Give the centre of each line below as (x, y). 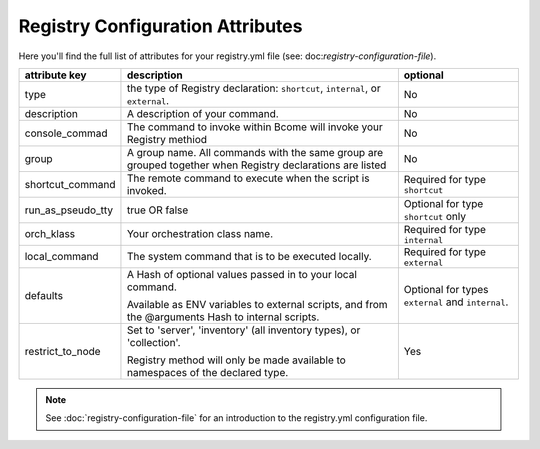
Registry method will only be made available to (236, 360)
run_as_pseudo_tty (69, 210)
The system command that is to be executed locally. (249, 257)
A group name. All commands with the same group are (255, 152)
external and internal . (456, 302)
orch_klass (50, 234)
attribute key (55, 75)
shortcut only (435, 216)
